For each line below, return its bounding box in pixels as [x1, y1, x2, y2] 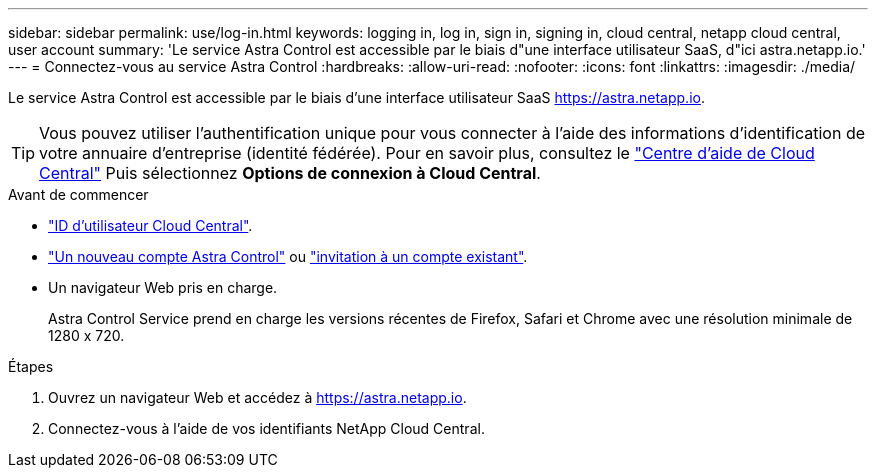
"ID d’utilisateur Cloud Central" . [48, 217, 253, 234]
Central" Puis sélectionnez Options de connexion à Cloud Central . [39, 163, 541, 183]
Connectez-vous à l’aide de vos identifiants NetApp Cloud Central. [48, 420, 485, 437]
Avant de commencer [8, 186, 149, 203]
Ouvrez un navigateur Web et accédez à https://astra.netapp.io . [48, 389, 467, 406]
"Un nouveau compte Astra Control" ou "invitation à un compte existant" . [48, 248, 528, 265]
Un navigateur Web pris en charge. [48, 279, 278, 296]
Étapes [8, 358, 54, 375]
